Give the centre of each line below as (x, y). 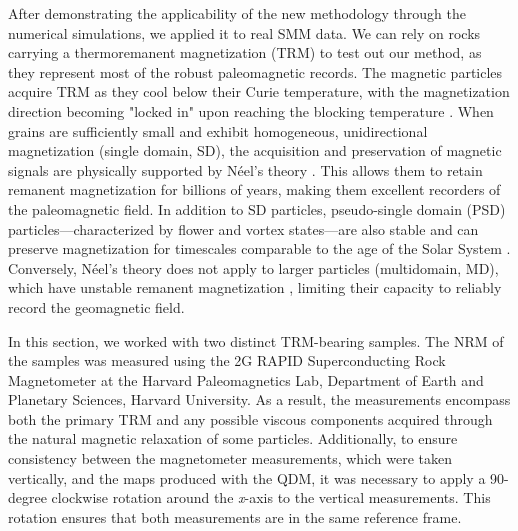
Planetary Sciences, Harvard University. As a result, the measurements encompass (259, 399)
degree (27, 497)
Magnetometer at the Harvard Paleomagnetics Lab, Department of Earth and (246, 379)
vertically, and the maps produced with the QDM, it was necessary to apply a (247, 477)
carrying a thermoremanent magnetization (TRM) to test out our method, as (245, 52)
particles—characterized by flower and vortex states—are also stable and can (243, 228)
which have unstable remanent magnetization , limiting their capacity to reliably (255, 287)
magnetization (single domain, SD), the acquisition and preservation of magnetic (255, 150)
